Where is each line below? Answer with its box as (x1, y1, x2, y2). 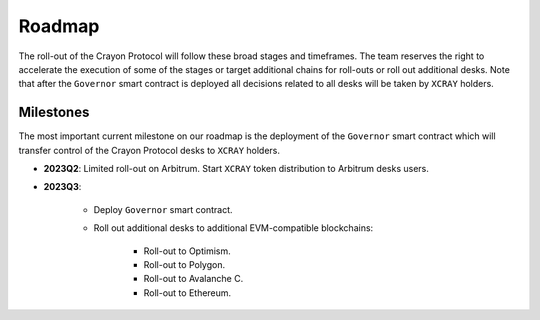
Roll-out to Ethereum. (143, 286, 232, 299)
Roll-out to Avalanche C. (143, 273, 244, 285)
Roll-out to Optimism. (143, 245, 231, 257)
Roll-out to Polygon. (143, 258, 225, 270)
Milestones (18, 104, 90, 121)
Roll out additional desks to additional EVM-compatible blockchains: (93, 222, 374, 234)
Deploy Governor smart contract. (93, 203, 234, 215)
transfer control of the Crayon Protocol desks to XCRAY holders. (18, 144, 280, 156)
